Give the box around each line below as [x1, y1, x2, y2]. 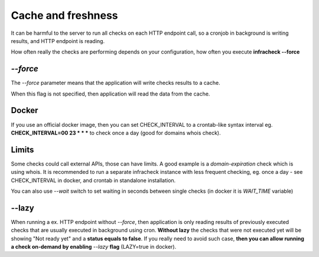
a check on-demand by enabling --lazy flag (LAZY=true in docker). [11, 243, 177, 251]
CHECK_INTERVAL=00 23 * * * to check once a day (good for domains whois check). [11, 129, 221, 136]
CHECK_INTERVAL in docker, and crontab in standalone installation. [11, 177, 176, 184]
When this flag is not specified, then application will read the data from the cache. [11, 90, 210, 97]
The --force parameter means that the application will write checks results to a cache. [11, 80, 221, 87]
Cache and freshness [11, 9, 118, 22]
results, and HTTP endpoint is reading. [11, 37, 105, 44]
